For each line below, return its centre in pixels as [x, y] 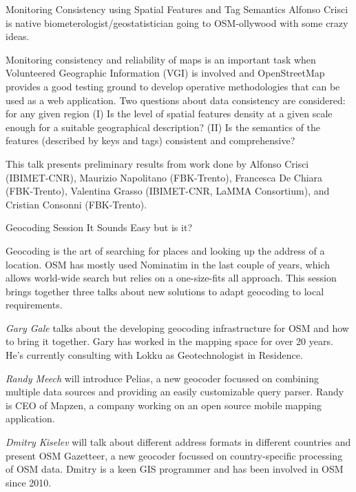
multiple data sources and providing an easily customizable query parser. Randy [175, 392]
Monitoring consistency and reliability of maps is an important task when [161, 59]
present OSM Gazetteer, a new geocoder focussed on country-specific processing [174, 455]
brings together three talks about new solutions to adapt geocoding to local [165, 291]
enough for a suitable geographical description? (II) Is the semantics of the [163, 127]
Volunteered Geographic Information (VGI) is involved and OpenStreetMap [165, 73]
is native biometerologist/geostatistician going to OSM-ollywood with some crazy [177, 22]
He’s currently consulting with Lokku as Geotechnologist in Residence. [154, 355]
